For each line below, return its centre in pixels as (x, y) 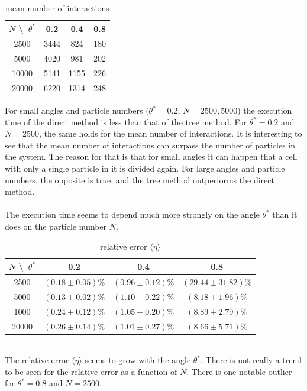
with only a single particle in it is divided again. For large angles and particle (145, 168)
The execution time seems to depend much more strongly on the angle (132, 214)
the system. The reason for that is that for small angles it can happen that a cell (151, 156)
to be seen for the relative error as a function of (91, 371)
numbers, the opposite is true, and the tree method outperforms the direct (140, 180)
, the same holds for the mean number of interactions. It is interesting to (170, 133)
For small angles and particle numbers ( (77, 110)
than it (285, 214)
